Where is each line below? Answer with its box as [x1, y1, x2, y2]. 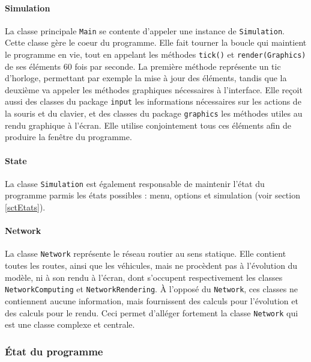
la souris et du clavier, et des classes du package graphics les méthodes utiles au [5, 107, 303, 120]
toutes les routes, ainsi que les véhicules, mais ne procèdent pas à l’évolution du [5, 259, 298, 272]
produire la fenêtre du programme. [5, 130, 132, 143]
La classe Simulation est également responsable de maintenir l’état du [5, 177, 265, 189]
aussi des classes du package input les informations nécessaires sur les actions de [5, 95, 301, 108]
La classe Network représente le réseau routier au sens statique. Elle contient [5, 247, 286, 260]
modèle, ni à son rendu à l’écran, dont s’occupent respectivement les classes [5, 271, 283, 283]
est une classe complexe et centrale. [5, 318, 135, 331]
